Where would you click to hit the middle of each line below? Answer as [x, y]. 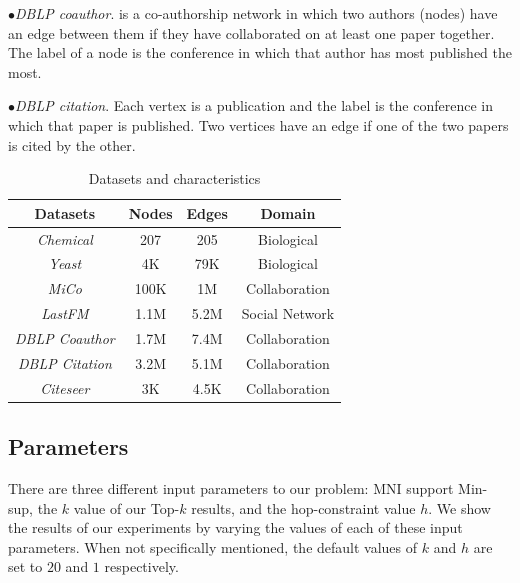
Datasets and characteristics [174, 178]
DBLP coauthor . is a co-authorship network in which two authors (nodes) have [256, 13]
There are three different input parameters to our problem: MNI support [231, 487]
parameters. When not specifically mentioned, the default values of [213, 546]
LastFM [65, 313]
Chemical [64, 238]
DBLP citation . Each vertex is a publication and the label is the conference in [254, 105]
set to [25, 566]
